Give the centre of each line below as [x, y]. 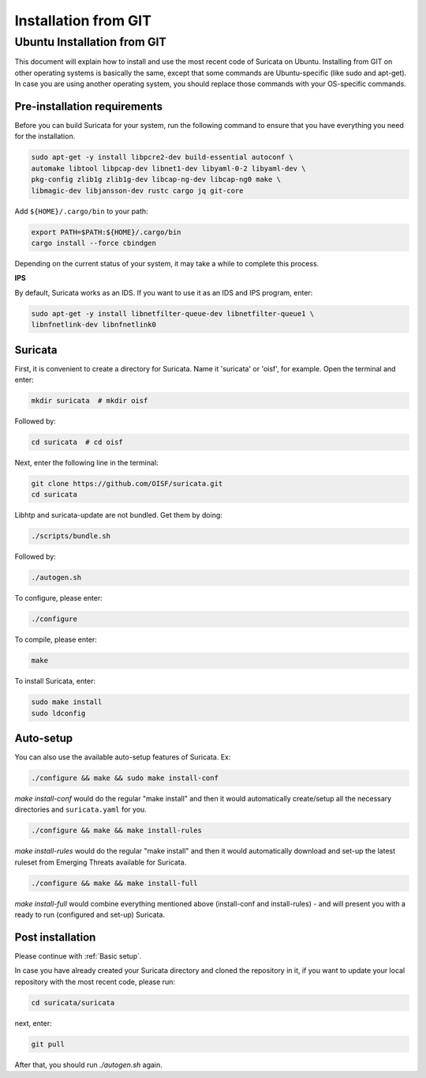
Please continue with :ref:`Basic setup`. [78, 956]
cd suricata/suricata [73, 1003]
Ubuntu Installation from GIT [91, 42]
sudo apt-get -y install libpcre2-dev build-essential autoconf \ [162, 157]
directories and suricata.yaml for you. [81, 809]
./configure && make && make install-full [114, 883]
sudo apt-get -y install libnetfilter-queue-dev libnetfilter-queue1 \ [173, 313]
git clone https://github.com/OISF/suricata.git [127, 483]
